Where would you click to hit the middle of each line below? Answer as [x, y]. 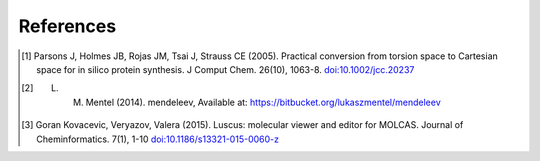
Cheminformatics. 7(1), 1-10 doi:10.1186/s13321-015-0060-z [158, 139]
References [67, 26]
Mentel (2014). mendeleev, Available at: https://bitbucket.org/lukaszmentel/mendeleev [263, 102]
